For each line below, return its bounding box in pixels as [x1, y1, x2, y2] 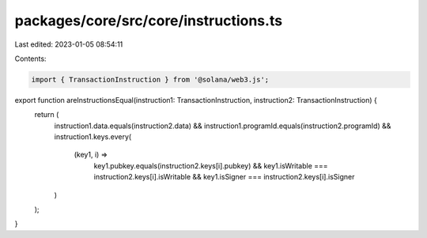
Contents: [14, 54, 47, 63]
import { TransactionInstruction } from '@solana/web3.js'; [31, 75, 270, 84]
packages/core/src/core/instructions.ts [14, 12, 283, 29]
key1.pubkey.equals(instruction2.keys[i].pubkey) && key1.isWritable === [93, 161, 328, 170]
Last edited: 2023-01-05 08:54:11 [14, 40, 123, 49]
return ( [34, 110, 59, 119]
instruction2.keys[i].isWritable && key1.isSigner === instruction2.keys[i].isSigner [93, 172, 355, 182]
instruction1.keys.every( [54, 132, 132, 142]
